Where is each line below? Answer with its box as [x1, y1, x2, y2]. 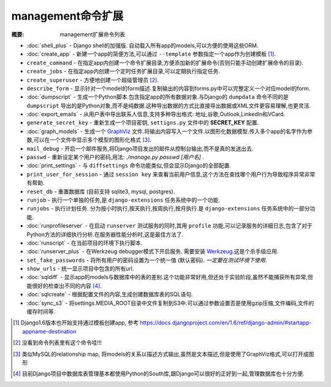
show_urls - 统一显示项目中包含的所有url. [26, 265, 134, 272]
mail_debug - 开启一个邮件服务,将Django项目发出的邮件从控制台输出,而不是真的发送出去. [26, 145, 254, 152]
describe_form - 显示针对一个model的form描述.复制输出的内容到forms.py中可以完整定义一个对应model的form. [26, 85, 311, 92]
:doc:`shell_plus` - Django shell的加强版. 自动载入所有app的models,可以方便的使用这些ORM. [26, 42, 259, 49]
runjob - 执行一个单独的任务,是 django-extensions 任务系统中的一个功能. [26, 196, 221, 204]
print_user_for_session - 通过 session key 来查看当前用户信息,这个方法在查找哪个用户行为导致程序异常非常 [26, 171, 316, 178]
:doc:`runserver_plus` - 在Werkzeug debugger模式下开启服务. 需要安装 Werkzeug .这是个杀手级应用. [26, 248, 279, 255]
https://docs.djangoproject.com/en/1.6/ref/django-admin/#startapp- [140, 319, 312, 326]
